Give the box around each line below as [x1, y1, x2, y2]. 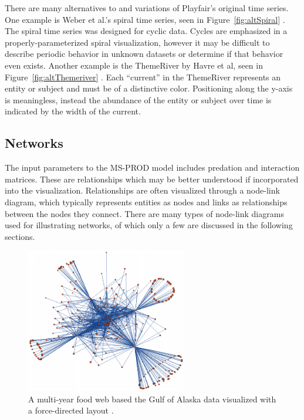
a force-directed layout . [28, 404, 114, 416]
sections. [5, 230, 35, 242]
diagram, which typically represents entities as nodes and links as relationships [5, 195, 288, 208]
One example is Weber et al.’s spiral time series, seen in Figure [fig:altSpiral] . [5, 13, 285, 25]
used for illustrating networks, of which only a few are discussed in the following [5, 219, 293, 231]
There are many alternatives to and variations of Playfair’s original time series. [5, 2, 289, 13]
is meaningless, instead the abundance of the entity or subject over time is [5, 93, 272, 106]
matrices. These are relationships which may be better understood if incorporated [5, 172, 299, 185]
